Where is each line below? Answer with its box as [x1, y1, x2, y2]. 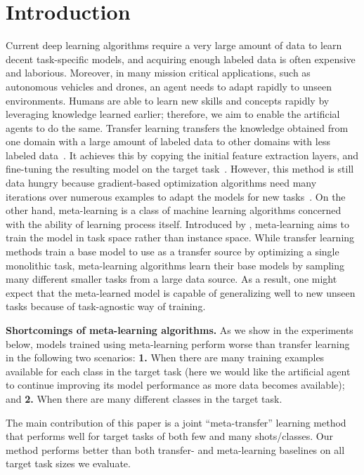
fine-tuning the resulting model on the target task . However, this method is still [6, 161, 354, 176]
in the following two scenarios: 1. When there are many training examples [6, 350, 325, 365]
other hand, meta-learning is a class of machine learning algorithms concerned [6, 203, 342, 218]
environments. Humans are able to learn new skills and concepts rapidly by [6, 93, 330, 107]
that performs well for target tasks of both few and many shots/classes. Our [6, 429, 333, 443]
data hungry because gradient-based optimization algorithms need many [6, 175, 317, 190]
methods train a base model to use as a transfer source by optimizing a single [6, 244, 339, 259]
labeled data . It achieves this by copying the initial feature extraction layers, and [6, 147, 359, 162]
